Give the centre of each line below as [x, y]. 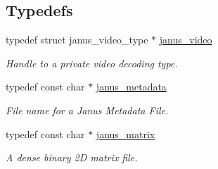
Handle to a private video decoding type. [92, 63]
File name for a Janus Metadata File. [87, 110]
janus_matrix [126, 134]
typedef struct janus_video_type [77, 40]
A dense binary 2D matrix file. [72, 157]
